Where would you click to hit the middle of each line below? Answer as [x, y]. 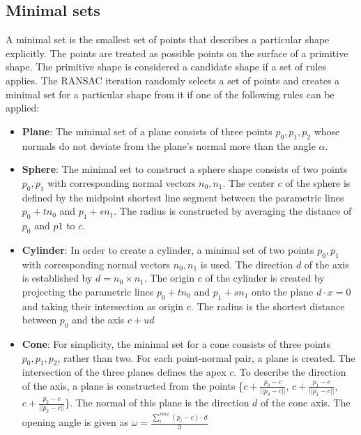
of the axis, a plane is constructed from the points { [133, 385]
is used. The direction [247, 264]
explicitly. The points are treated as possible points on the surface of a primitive [177, 53]
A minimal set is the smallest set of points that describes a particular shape [168, 39]
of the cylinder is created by [265, 278]
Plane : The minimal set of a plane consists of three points [147, 131]
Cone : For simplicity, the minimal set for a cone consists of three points [176, 343]
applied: [23, 108]
